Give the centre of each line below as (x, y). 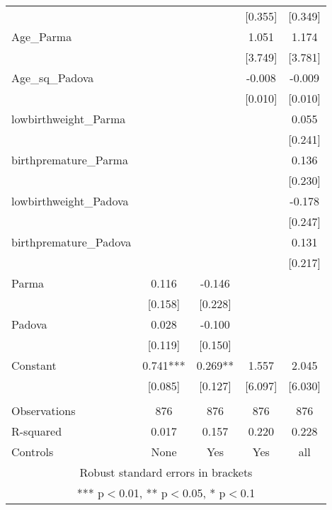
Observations (44, 410)
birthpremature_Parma (70, 160)
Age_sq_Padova (53, 78)
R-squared (37, 431)
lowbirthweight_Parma (69, 119)
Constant (34, 365)
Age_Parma (42, 36)
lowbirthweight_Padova (70, 201)
